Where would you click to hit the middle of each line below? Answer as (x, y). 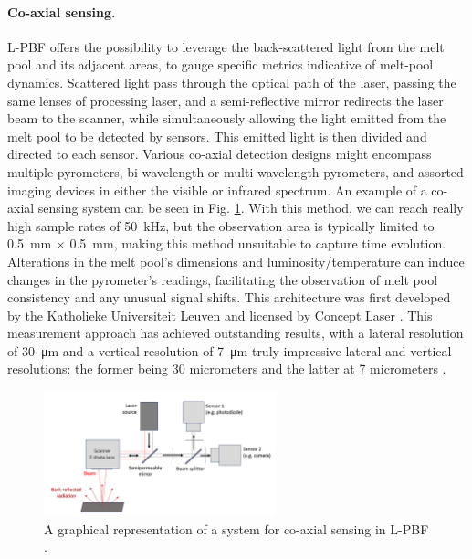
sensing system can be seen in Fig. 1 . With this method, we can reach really (251, 208)
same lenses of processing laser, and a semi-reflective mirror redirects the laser (226, 100)
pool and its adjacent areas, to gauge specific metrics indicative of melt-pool (220, 64)
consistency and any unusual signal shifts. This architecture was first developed (229, 297)
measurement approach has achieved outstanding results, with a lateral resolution (236, 333)
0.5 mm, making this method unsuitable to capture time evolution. (258, 243)
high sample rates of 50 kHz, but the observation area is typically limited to (221, 225)
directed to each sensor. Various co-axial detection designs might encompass (220, 154)
